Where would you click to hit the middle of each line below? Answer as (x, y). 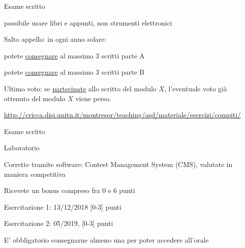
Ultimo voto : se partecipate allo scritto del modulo (80, 88)
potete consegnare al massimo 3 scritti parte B (74, 72)
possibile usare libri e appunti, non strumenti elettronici (88, 22)
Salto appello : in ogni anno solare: (55, 39)
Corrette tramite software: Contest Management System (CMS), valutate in (118, 164)
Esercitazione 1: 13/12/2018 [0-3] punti (63, 207)
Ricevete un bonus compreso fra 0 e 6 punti (70, 190)
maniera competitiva (35, 174)
